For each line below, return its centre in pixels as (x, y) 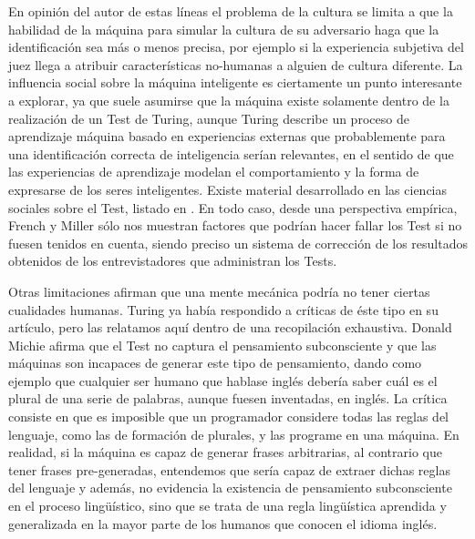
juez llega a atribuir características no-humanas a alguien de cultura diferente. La (236, 64)
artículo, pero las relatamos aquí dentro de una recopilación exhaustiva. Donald (230, 327)
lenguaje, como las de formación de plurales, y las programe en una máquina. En (234, 434)
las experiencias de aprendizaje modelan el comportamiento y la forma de (214, 172)
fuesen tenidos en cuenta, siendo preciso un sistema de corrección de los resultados (238, 243)
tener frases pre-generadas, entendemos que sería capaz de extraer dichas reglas (229, 469)
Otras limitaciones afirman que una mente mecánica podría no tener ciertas (219, 291)
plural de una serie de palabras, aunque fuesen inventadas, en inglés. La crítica (228, 398)
